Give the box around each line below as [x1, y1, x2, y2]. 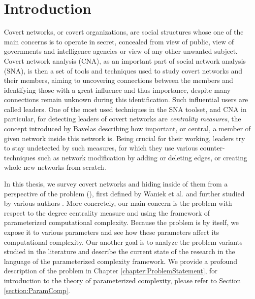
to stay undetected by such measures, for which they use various [4, 143, 198, 153]
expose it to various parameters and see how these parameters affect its [4, 227, 219, 237]
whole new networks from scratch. [4, 162, 106, 172]
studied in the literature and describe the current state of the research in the [4, 246, 235, 257]
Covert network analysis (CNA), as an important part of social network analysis [4, 55, 246, 66]
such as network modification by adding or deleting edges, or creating [37, 152, 247, 162]
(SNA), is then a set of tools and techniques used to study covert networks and [4, 65, 242, 75]
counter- [200, 143, 225, 153]
